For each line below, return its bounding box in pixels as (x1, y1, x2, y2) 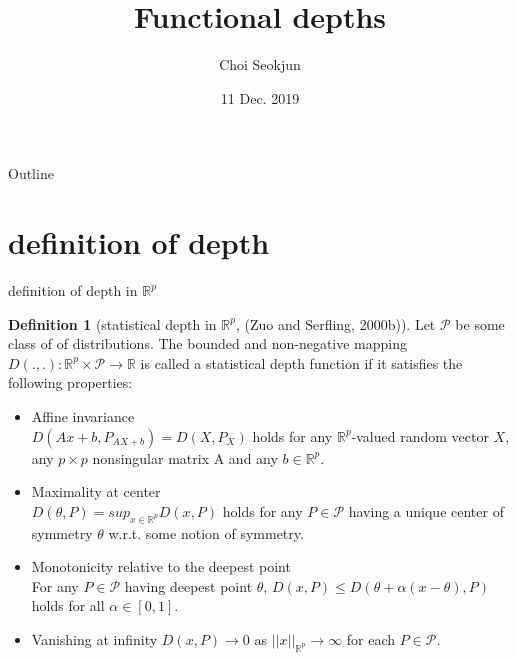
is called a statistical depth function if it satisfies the (140, 352, 463, 373)
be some (455, 313, 505, 334)
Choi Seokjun (219, 54, 301, 75)
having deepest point (124, 575, 253, 596)
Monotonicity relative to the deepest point (31, 556, 291, 577)
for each (346, 628, 396, 649)
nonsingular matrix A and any (92, 447, 278, 468)
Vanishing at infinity (31, 628, 158, 649)
